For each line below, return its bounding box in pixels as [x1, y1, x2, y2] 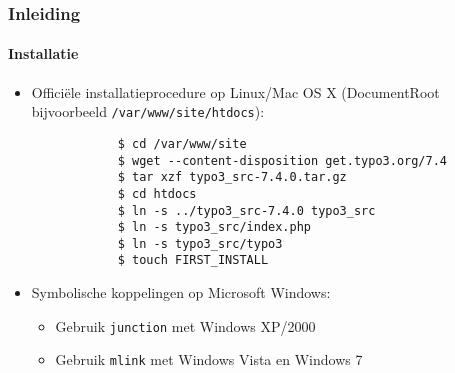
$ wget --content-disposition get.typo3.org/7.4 [117, 153, 448, 168]
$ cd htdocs [117, 186, 197, 201]
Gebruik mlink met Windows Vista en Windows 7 [55, 349, 363, 370]
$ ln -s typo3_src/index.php [117, 220, 311, 235]
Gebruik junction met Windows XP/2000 [55, 315, 316, 336]
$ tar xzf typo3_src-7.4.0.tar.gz [117, 170, 347, 185]
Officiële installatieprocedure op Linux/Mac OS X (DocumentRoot [31, 81, 440, 102]
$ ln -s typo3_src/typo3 [117, 236, 283, 251]
